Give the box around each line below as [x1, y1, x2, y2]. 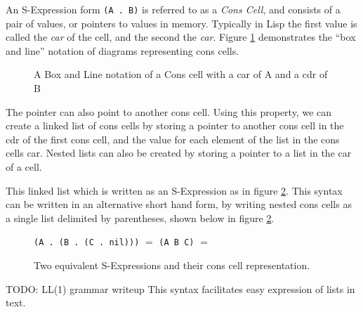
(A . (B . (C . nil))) [34, 238, 140, 248]
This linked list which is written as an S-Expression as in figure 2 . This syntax [6, 183, 343, 197]
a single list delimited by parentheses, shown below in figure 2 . [6, 210, 275, 225]
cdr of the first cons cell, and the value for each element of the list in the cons [6, 131, 340, 146]
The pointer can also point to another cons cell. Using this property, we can [6, 104, 332, 119]
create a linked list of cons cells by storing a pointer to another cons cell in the [6, 118, 344, 133]
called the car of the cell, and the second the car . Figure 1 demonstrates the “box [6, 30, 356, 44]
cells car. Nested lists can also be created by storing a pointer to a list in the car [6, 145, 352, 160]
